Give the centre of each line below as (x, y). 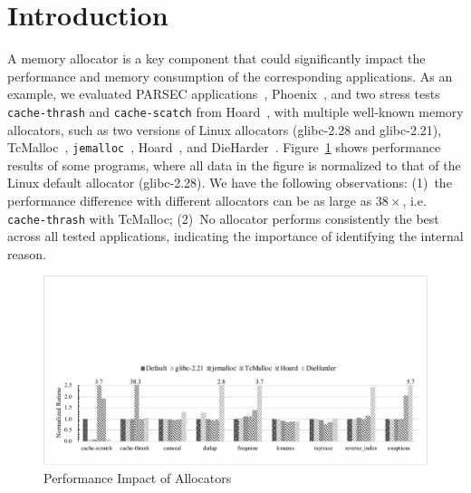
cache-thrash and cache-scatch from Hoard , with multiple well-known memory (235, 111)
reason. (27, 253)
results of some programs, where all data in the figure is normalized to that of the (234, 164)
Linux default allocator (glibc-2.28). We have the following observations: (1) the (230, 183)
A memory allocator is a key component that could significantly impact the (216, 58)
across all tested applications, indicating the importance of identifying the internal (235, 236)
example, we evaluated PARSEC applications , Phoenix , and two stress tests (224, 94)
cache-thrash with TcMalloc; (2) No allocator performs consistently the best (223, 218)
